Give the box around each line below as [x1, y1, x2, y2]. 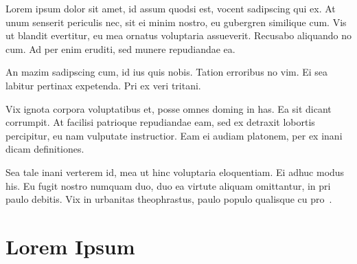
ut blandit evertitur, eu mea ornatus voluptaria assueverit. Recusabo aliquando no [5, 28, 352, 43]
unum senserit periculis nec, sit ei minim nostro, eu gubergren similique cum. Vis [5, 14, 347, 29]
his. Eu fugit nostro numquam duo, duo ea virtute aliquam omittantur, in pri [5, 178, 331, 192]
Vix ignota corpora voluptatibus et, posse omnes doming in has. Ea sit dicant [5, 101, 332, 115]
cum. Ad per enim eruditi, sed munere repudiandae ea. [5, 41, 235, 56]
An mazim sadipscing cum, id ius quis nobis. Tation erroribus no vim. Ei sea [5, 65, 328, 79]
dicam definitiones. [5, 142, 84, 156]
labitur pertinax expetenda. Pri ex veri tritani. [5, 78, 201, 92]
